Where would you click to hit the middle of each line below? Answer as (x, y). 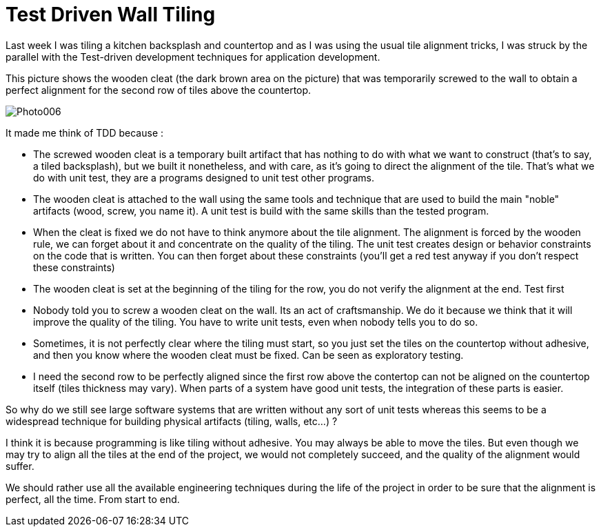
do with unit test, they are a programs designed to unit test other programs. (204, 177)
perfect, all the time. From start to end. (93, 499)
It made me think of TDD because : (85, 132)
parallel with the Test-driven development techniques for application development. (193, 57)
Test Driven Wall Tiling (111, 14)
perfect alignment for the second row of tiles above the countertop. (159, 90)
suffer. (20, 466)
